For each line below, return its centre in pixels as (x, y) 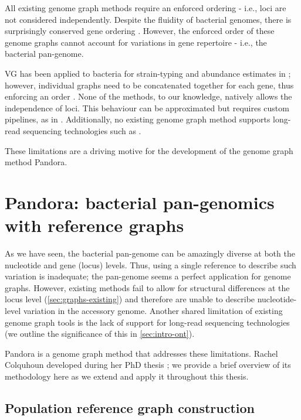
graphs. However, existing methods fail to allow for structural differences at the (147, 287)
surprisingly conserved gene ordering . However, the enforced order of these (140, 31)
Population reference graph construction (130, 407)
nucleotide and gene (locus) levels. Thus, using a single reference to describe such (150, 264)
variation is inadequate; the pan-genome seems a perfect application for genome (148, 276)
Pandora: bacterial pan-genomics (140, 202)
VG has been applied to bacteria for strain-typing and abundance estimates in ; (148, 73)
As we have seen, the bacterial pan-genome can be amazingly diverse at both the (150, 253)
